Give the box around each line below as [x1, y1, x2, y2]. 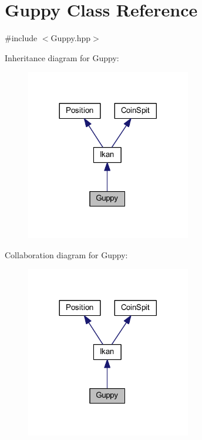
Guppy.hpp [51, 32, 90, 44]
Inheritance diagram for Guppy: [5, 51, 119, 64]
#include [5, 32, 38, 44]
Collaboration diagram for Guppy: [5, 248, 128, 261]
